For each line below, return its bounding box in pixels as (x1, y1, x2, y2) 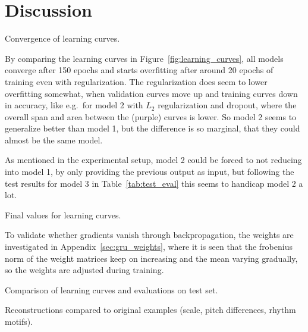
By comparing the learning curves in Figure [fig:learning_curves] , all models (5, 52, 284, 64)
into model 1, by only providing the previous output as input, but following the (5, 165, 294, 178)
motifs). (5, 315, 33, 327)
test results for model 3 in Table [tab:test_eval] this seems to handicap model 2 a (5, 177, 303, 189)
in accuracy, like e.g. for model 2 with (5, 99, 143, 111)
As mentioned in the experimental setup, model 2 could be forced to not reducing (5, 154, 302, 166)
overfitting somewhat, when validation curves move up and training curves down (5, 87, 298, 99)
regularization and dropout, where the (158, 99, 297, 111)
